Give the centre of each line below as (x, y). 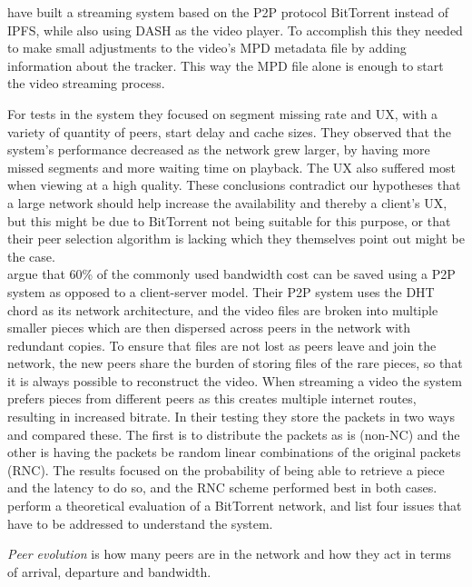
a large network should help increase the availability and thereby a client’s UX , (227, 202)
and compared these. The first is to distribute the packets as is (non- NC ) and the (234, 434)
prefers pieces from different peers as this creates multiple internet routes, (212, 398)
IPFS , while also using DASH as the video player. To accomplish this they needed (235, 30)
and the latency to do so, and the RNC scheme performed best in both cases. (222, 488)
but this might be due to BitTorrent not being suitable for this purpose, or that (229, 220)
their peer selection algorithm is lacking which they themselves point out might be (236, 239)
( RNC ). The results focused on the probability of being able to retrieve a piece (226, 469)
